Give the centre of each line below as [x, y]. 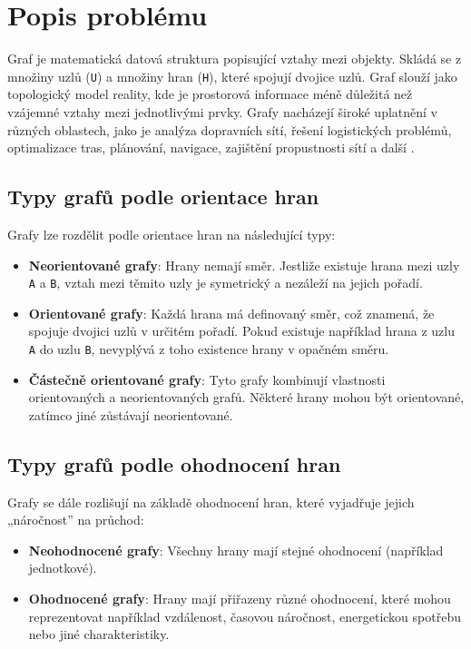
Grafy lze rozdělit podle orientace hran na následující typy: [172, 234]
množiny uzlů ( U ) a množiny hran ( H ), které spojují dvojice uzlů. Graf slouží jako [232, 76]
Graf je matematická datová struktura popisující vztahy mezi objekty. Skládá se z [235, 59]
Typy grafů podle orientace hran [163, 197]
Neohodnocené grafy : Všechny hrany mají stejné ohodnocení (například [236, 550]
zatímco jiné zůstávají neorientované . [131, 414]
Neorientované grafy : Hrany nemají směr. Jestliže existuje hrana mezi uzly [244, 265]
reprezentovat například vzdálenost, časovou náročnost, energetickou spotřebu [245, 616]
